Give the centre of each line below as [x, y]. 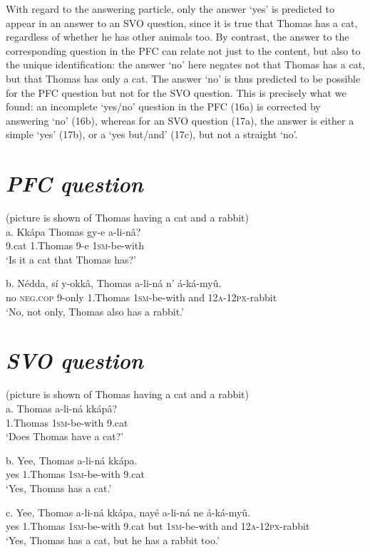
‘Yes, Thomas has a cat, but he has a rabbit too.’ [113, 540]
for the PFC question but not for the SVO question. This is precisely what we [176, 92]
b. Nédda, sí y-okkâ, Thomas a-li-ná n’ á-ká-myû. [114, 283]
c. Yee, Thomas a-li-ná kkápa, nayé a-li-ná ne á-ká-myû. [128, 512]
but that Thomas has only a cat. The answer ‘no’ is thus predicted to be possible [183, 78]
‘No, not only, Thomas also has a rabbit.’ [95, 311]
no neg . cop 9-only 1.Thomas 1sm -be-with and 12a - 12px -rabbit [142, 297]
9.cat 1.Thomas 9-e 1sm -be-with [75, 245]
